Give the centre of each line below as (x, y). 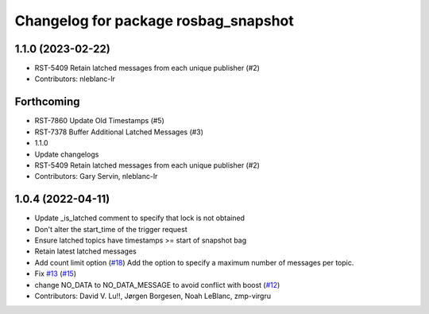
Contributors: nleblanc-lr (75, 79)
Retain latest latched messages (85, 251)
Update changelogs (67, 154)
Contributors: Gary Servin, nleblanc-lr (96, 176)
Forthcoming (47, 102)
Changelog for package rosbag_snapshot (154, 21)
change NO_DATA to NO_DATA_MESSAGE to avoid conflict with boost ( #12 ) (157, 285)
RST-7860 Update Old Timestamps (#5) (99, 121)
